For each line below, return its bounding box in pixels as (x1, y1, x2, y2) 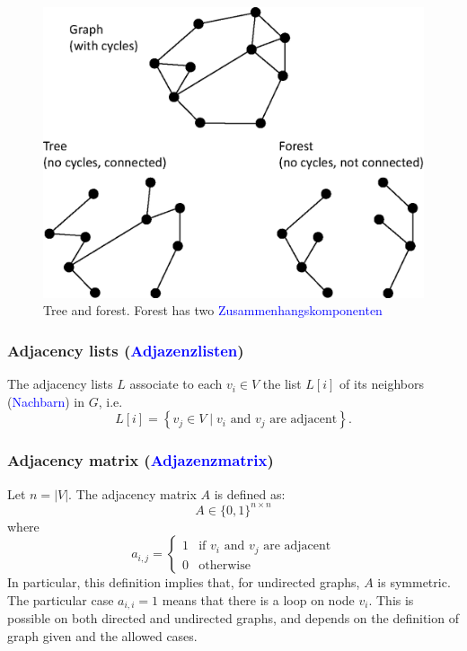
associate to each (129, 374, 223, 393)
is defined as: (214, 484, 286, 503)
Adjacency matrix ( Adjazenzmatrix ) (7, 449, 274, 471)
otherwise (198, 559, 251, 572)
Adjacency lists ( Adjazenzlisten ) (7, 339, 244, 361)
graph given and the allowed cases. (7, 626, 198, 645)
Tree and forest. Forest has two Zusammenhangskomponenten (43, 301, 383, 320)
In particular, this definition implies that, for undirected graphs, (7, 573, 360, 592)
